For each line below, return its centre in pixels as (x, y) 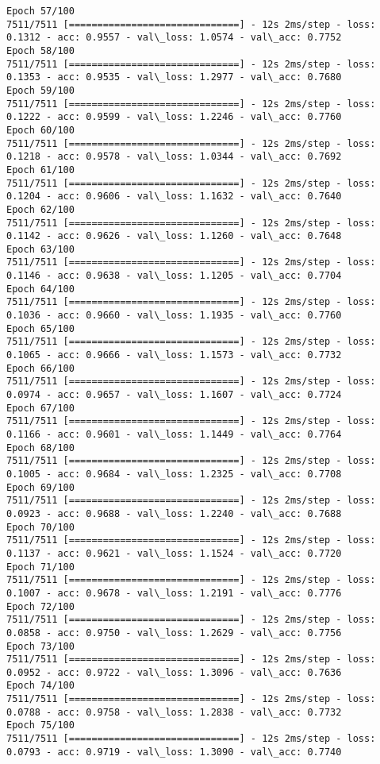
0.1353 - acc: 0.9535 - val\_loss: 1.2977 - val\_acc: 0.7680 (174, 77)
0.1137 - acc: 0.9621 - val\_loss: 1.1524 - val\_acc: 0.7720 (174, 553)
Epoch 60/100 (40, 130)
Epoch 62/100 (40, 209)
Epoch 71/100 (40, 567)
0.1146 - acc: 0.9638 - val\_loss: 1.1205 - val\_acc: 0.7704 (174, 276)
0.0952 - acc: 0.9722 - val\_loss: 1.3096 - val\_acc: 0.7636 (174, 672)
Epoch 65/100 (40, 328)
